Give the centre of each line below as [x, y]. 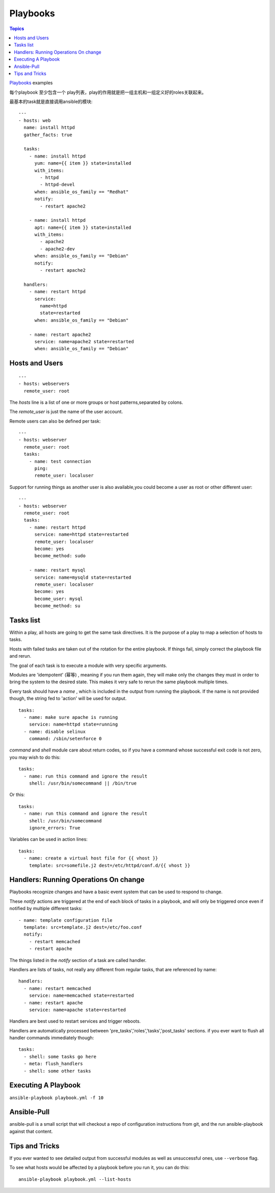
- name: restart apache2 [60, 334]
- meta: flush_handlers [53, 1064]
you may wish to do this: [35, 757]
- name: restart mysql [57, 570]
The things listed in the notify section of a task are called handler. [78, 960]
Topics [17, 29]
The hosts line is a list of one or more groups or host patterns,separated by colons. [96, 402]
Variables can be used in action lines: [48, 839]
